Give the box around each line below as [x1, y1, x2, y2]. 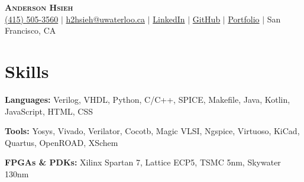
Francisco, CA [5, 24, 56, 37]
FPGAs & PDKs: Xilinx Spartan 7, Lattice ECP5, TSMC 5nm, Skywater [5, 156, 281, 168]
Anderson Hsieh [5, 1, 73, 13]
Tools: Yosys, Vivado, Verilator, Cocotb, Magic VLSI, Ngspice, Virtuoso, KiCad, [5, 125, 300, 137]
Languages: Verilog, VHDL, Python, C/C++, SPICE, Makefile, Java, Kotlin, [5, 93, 290, 105]
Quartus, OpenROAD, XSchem [5, 136, 118, 148]
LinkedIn [153, 12, 185, 25]
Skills [5, 58, 49, 83]
